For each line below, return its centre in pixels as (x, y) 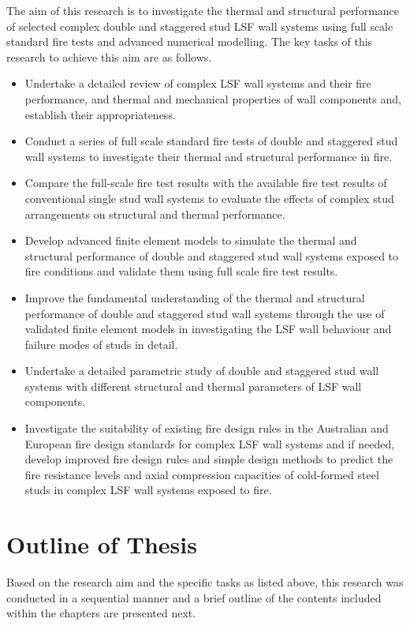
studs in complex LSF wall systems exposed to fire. (148, 490)
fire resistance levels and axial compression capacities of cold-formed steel (202, 474)
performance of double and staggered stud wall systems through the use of (205, 313)
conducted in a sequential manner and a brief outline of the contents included (194, 597)
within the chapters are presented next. (101, 613)
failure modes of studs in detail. (101, 344)
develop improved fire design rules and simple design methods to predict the (209, 459)
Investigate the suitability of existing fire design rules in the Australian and (207, 428)
